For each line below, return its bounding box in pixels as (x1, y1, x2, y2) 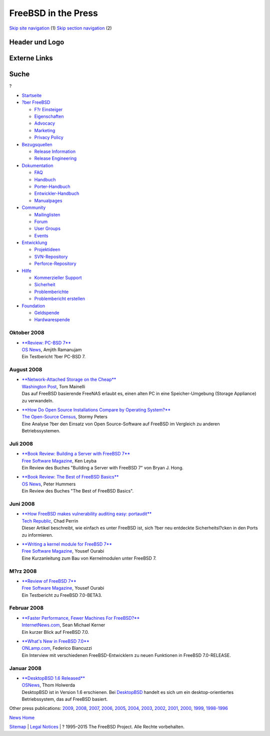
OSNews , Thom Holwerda (21, 682, 75, 688)
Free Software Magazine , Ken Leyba (21, 457, 97, 463)
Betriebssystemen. (21, 428, 60, 434)
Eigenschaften (34, 113, 64, 120)
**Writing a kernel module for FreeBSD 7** (21, 541, 112, 547)
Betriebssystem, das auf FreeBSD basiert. (21, 696, 108, 702)
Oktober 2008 (9, 329, 44, 336)
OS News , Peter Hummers (21, 481, 76, 487)
